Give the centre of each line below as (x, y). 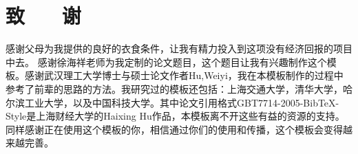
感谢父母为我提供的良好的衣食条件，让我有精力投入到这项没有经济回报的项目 (179, 48)
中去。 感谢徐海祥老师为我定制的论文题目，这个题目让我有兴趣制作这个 (166, 62)
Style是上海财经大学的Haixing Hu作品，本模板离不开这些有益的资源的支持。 (175, 116)
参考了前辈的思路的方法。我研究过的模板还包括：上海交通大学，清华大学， (174, 88)
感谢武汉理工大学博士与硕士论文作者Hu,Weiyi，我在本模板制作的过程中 (184, 75)
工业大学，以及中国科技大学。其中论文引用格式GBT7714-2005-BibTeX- (182, 102)
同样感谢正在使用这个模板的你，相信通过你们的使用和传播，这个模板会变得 (174, 129)
